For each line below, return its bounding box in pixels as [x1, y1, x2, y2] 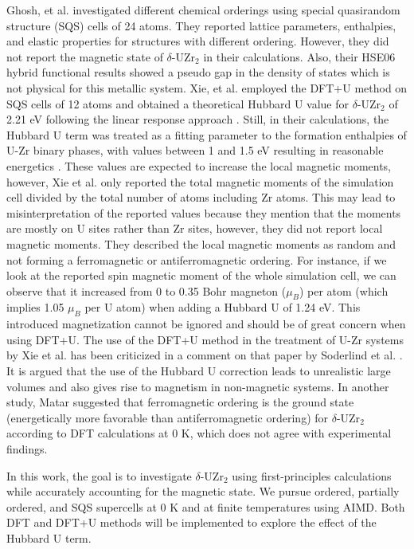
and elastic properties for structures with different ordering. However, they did [6, 33, 389, 49]
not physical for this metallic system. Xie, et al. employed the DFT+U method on [6, 79, 408, 96]
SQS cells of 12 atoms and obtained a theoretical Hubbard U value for [6, 95, 350, 112]
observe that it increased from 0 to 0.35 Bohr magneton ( [6, 282, 287, 299]
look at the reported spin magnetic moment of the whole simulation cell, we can [6, 267, 396, 284]
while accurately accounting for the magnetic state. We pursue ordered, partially [6, 483, 400, 500]
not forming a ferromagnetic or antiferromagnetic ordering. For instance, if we [6, 251, 387, 268]
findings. [6, 441, 48, 457]
